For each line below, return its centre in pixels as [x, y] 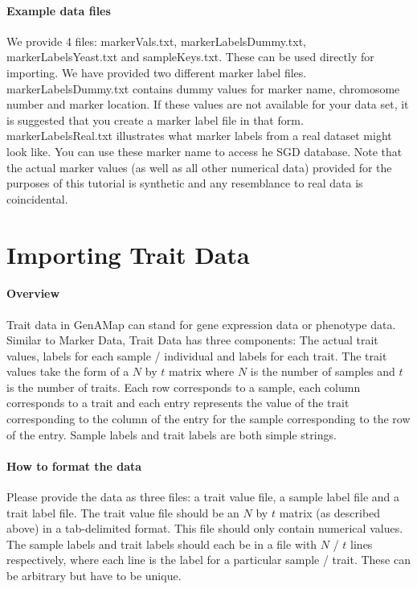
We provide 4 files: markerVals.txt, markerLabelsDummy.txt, [157, 41]
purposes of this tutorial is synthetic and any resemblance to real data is [185, 183]
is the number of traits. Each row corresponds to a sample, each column [184, 387]
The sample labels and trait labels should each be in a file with [162, 544]
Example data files [59, 10]
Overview [33, 293]
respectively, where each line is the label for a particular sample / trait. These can [208, 560]
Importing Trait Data [128, 254]
